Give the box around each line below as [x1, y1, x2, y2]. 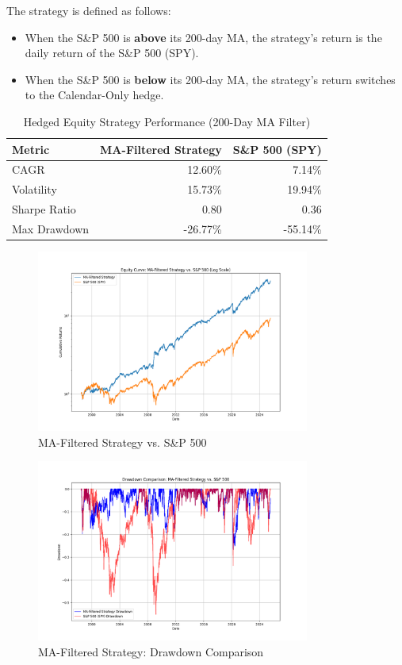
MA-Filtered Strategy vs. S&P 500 [38, 433, 207, 450]
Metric [12, 140, 50, 157]
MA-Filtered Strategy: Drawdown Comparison [38, 643, 264, 659]
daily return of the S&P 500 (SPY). [25, 44, 199, 61]
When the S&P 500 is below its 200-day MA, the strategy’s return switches [25, 71, 396, 87]
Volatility [12, 181, 57, 198]
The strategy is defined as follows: [6, 2, 171, 18]
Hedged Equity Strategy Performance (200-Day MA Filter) [23, 113, 311, 129]
